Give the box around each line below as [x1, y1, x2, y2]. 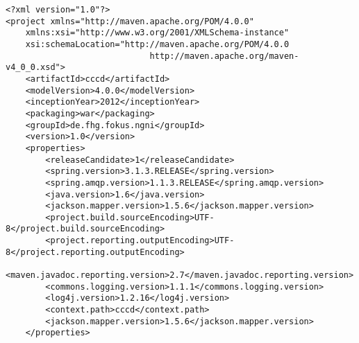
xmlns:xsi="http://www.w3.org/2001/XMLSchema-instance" [25, 28, 290, 38]
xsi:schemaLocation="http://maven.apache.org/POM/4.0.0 [25, 39, 290, 49]
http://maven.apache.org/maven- [149, 51, 299, 61]
